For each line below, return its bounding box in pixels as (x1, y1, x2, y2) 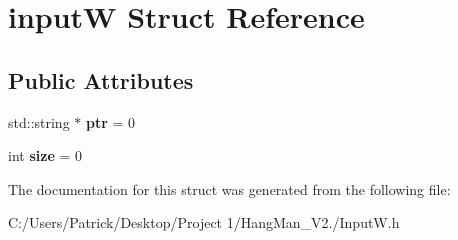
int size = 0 (8, 145, 82, 166)
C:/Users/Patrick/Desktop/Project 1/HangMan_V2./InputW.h (8, 212, 400, 233)
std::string (8, 111, 70, 132)
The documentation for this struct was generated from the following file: (8, 178, 451, 199)
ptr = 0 (86, 111, 136, 132)
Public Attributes (8, 64, 194, 95)
